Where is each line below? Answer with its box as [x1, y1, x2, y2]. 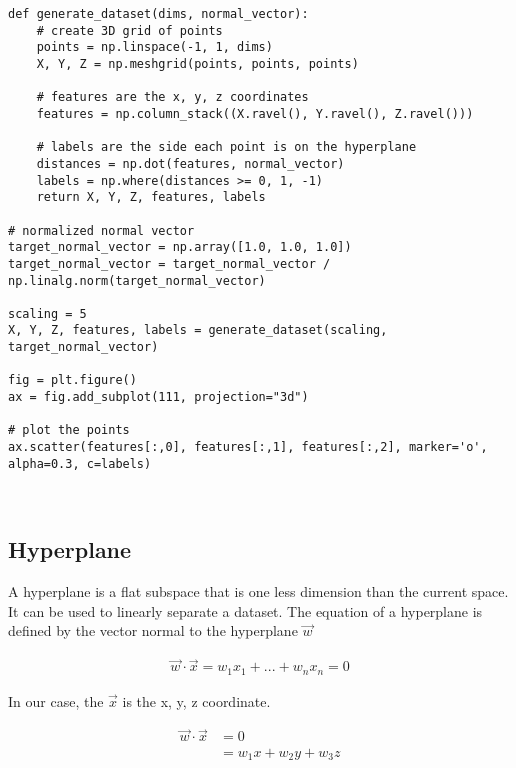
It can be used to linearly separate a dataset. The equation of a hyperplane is [8, 600, 483, 621]
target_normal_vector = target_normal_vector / [8, 256, 331, 271]
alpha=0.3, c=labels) [8, 456, 152, 471]
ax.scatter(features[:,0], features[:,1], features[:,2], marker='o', [8, 440, 488, 455]
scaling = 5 [8, 306, 87, 321]
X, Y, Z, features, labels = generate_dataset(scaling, [8, 323, 388, 338]
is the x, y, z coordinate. [122, 690, 271, 711]
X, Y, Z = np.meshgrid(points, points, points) [36, 56, 359, 71]
